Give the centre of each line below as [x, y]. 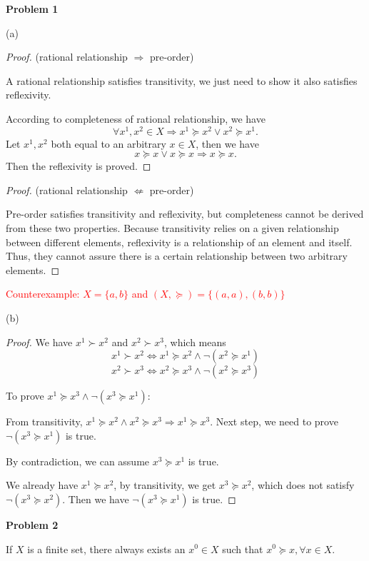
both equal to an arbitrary [108, 143]
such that [243, 549]
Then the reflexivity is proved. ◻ [79, 166]
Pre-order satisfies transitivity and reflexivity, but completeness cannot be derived [185, 214]
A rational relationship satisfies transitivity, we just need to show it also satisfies [182, 80]
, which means [195, 342]
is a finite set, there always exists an [106, 549]
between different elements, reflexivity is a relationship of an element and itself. [179, 242]
